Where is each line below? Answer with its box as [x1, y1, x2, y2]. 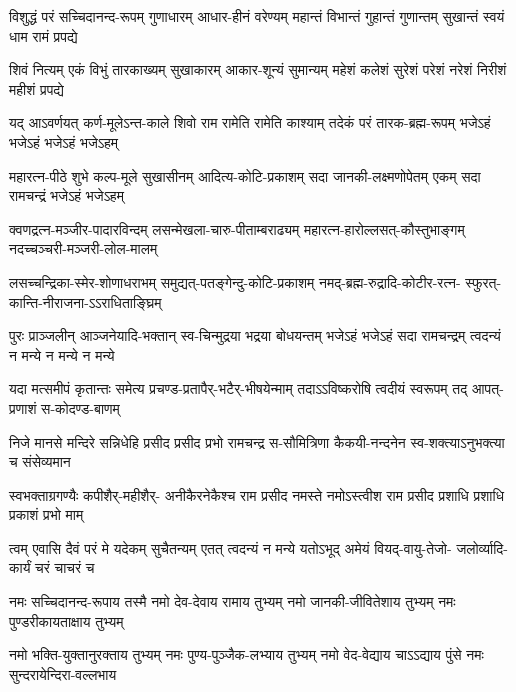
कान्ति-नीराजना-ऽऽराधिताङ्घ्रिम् [9, 291, 162, 312]
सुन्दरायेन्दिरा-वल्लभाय [9, 663, 117, 684]
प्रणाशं [9, 397, 37, 418]
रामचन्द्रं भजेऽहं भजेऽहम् [9, 185, 124, 206]
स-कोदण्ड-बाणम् [41, 397, 120, 418]
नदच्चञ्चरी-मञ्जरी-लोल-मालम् [9, 238, 158, 259]
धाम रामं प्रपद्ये [9, 25, 78, 46]
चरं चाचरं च [35, 557, 95, 578]
